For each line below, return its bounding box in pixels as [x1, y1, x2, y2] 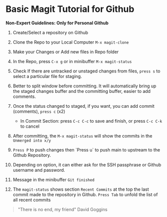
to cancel [20, 123, 40, 129]
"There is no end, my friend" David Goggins [17, 206, 108, 212]
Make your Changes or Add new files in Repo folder [12, 49, 119, 55]
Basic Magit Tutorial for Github [5, 3, 135, 15]
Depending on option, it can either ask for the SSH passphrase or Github [12, 161, 162, 167]
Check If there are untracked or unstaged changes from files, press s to [12, 68, 161, 74]
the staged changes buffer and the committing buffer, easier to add [12, 88, 151, 94]
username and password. [12, 167, 65, 173]
